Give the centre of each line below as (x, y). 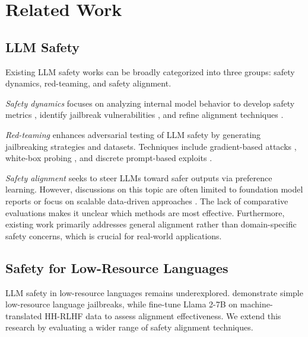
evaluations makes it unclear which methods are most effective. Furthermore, (145, 212)
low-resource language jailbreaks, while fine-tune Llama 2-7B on (122, 304)
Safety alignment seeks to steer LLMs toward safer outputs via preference (139, 177)
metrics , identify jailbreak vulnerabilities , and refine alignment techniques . (145, 115)
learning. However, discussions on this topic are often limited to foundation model (154, 189)
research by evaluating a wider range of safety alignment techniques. (129, 327)
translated (24, 315)
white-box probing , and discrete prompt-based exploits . (109, 158)
